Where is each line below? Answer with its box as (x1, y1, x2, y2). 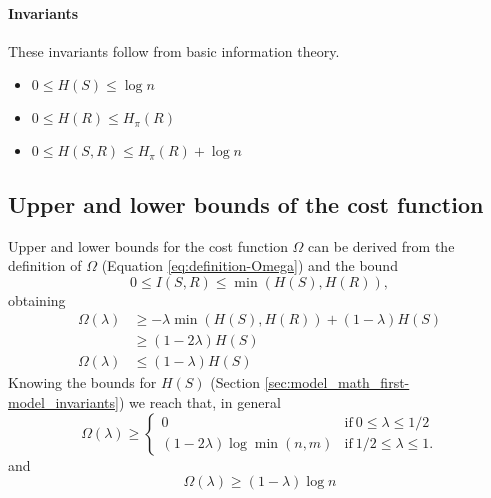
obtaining (8, 289, 66, 310)
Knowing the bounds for (8, 372, 157, 393)
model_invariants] (8, 392, 119, 413)
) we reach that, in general (118, 392, 281, 413)
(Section (210, 372, 261, 393)
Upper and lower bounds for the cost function (8, 235, 288, 256)
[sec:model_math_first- (264, 372, 410, 393)
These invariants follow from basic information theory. (8, 40, 340, 61)
